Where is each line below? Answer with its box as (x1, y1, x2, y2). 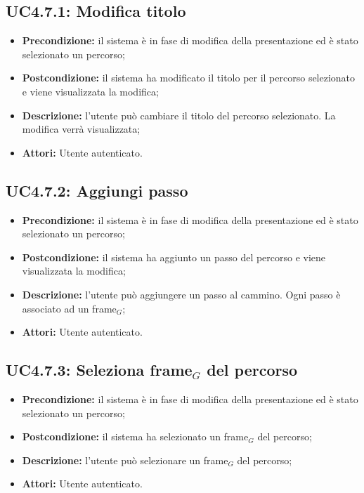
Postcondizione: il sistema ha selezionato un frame (22, 429, 249, 444)
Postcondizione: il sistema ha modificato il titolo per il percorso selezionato (22, 70, 356, 85)
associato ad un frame (22, 301, 117, 315)
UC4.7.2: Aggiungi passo (6, 179, 188, 201)
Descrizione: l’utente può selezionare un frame (22, 452, 228, 467)
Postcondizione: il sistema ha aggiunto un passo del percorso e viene (22, 249, 326, 264)
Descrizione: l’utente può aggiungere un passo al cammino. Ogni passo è (22, 287, 341, 301)
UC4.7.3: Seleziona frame (6, 359, 193, 381)
